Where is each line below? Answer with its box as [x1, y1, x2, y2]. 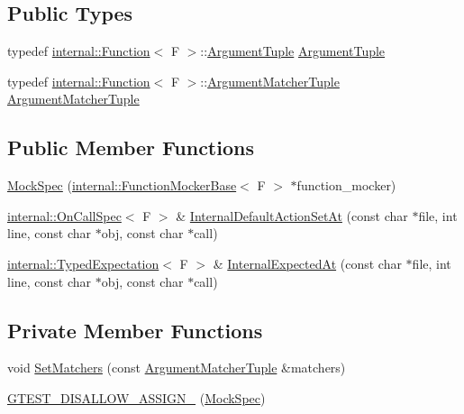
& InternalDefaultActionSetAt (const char [176, 206, 408, 225]
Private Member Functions [7, 316, 263, 344]
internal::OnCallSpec [7, 206, 122, 225]
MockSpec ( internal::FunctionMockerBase [7, 176, 237, 195]
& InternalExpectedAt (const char [213, 253, 402, 272]
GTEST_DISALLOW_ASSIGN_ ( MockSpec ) [7, 388, 266, 407]
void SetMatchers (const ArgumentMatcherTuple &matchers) [7, 358, 346, 377]
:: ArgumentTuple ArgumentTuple [200, 41, 386, 60]
